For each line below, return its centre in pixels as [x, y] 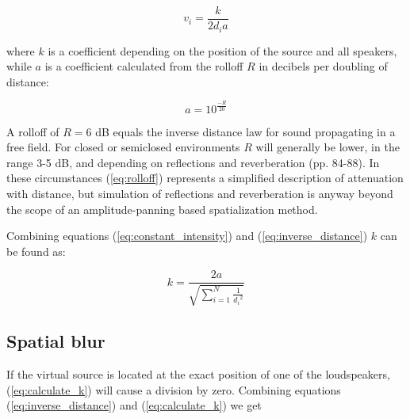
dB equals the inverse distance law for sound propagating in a [245, 131]
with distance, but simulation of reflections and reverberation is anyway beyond [200, 194]
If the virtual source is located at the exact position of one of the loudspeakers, [198, 374]
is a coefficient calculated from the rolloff [144, 66]
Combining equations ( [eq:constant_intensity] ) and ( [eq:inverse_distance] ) [187, 236]
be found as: [36, 251]
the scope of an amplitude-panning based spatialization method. [162, 209]
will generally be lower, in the [328, 147]
